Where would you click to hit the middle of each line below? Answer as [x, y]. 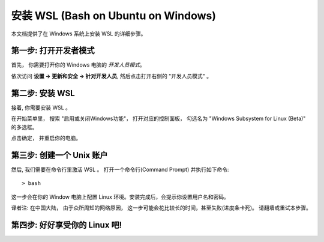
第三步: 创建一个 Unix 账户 [59, 155]
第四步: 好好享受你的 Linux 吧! [67, 225]
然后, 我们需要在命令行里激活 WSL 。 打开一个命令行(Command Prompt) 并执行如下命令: [120, 169]
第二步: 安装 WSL [43, 93]
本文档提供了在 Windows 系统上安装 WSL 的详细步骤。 [79, 34]
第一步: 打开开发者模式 [53, 51]
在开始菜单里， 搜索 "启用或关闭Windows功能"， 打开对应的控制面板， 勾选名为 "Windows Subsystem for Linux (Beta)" [158, 119]
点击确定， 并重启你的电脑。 [46, 138]
